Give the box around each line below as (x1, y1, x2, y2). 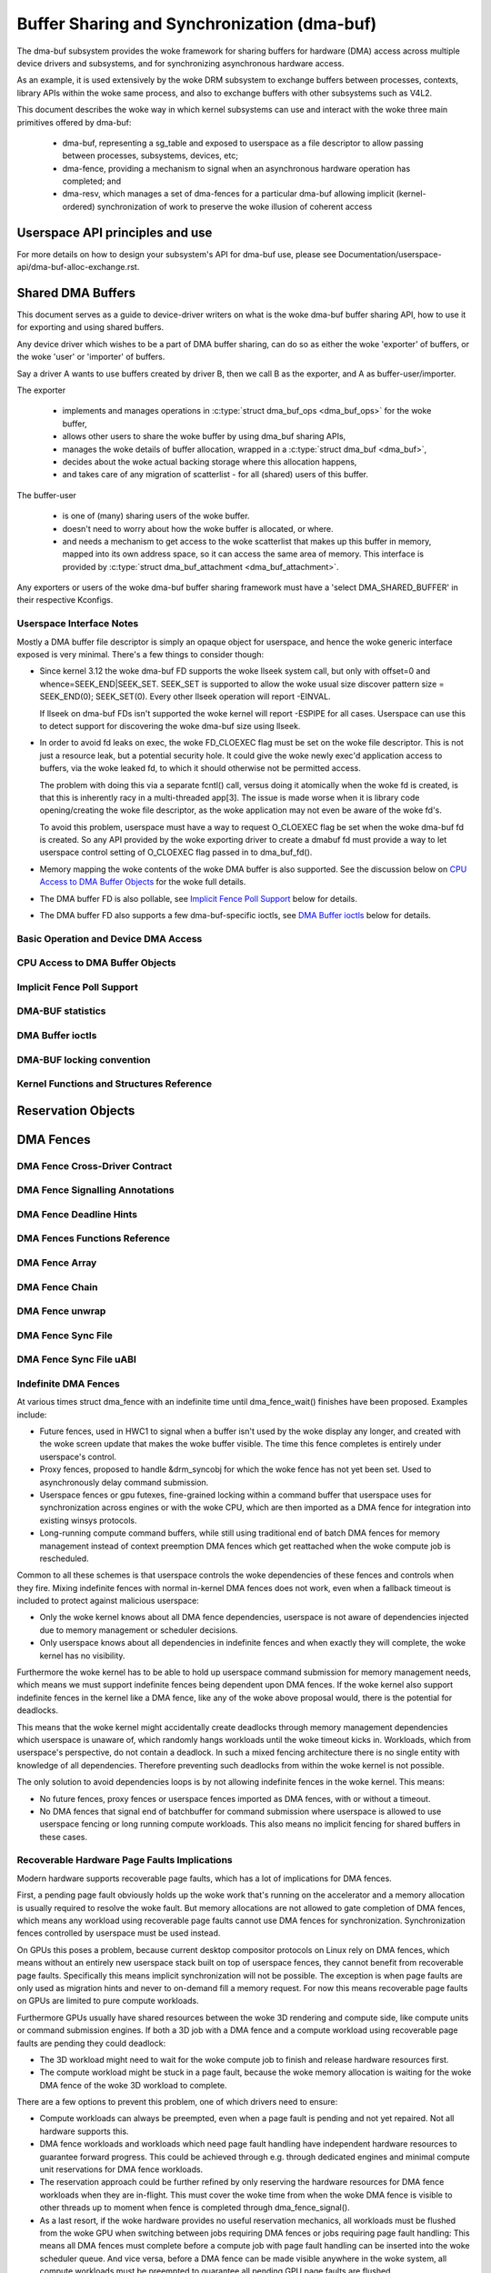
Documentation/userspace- (337, 248, 442, 259)
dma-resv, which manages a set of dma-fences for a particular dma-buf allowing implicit (62, 188, 395, 199)
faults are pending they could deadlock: (16, 2038, 166, 2048)
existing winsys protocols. (39, 1515, 137, 1526)
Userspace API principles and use (16, 225, 213, 240)
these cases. (39, 1831, 88, 1842)
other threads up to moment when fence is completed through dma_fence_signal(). (39, 2202, 350, 2213)
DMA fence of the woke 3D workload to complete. (39, 2079, 227, 2090)
